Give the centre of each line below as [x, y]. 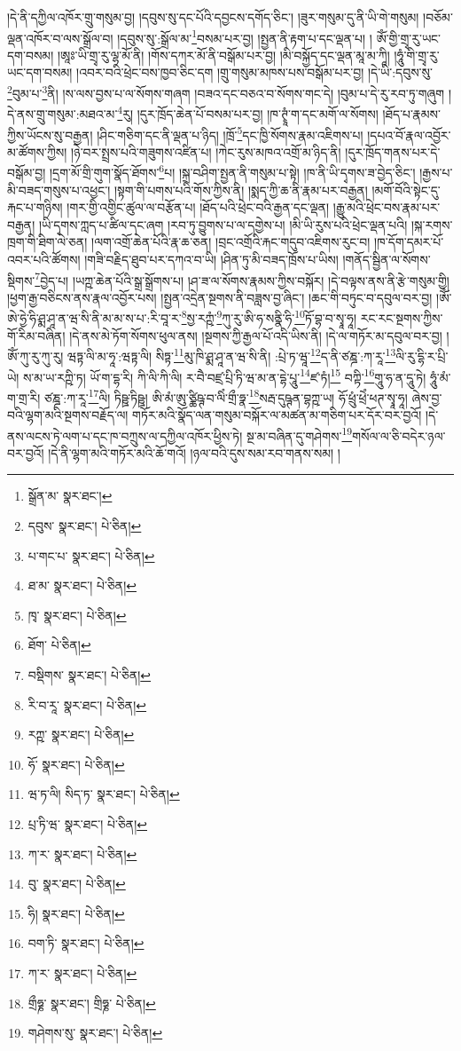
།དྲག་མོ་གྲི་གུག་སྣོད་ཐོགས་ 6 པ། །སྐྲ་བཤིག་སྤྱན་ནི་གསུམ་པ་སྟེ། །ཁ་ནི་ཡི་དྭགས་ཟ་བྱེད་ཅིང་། [232, 171]
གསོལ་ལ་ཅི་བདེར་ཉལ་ [399, 435]
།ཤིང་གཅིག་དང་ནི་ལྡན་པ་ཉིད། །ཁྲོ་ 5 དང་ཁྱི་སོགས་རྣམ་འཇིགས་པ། [230, 133]
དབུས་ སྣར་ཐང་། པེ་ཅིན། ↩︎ [85, 526]
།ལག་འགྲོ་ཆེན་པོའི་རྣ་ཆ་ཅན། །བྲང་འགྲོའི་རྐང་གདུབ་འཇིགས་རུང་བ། [231, 242]
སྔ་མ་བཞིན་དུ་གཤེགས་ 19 [299, 434]
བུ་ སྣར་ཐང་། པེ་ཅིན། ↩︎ [77, 884]
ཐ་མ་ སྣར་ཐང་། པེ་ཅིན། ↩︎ [82, 585]
